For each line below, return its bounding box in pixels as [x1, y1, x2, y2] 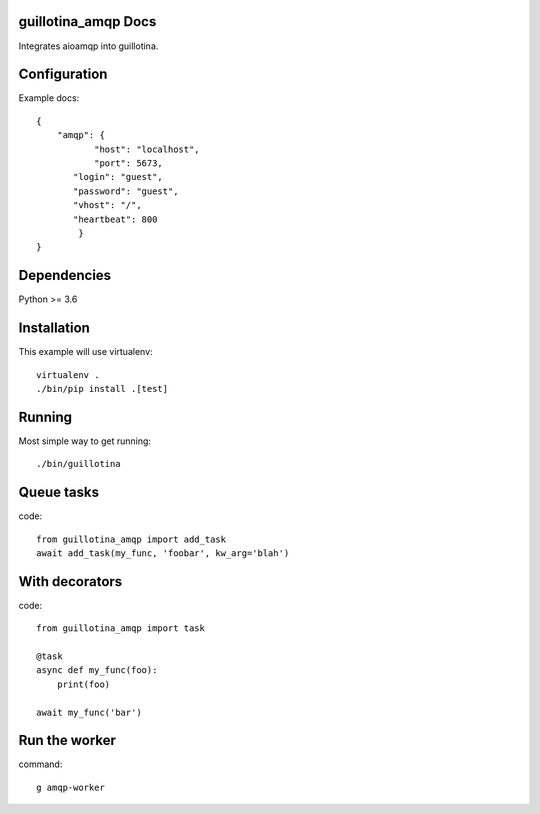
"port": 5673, [93, 157, 164, 169]
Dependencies [18, 267, 112, 284]
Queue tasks [18, 484, 100, 501]
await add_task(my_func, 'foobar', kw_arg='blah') [36, 547, 290, 559]
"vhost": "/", [73, 200, 142, 211]
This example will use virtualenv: [18, 346, 154, 358]
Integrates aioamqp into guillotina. [18, 40, 159, 52]
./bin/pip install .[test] [36, 383, 169, 394]
